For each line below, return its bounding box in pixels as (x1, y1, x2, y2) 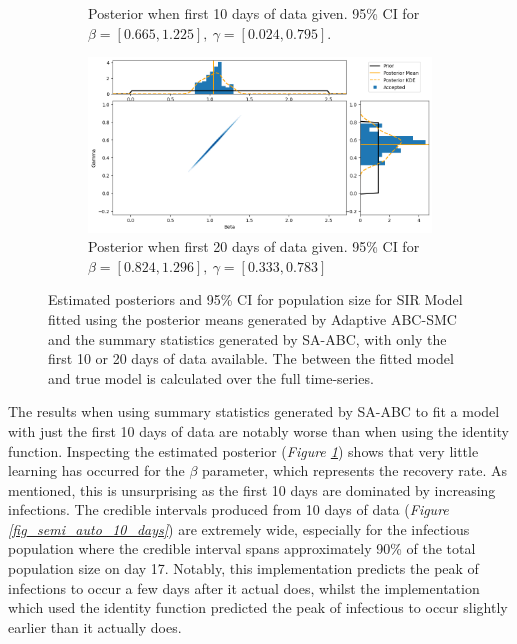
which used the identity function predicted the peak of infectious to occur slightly (8, 597, 508, 618)
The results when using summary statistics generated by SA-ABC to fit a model (8, 401, 500, 422)
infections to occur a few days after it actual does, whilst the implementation (8, 577, 480, 598)
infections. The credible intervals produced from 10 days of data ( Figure (8, 499, 449, 520)
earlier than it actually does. (8, 616, 182, 637)
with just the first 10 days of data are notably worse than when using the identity (8, 420, 510, 441)
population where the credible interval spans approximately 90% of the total (8, 538, 476, 559)
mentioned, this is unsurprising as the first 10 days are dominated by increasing (8, 479, 496, 500)
